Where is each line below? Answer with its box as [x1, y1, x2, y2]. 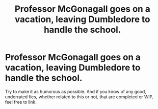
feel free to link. [5, 99, 37, 105]
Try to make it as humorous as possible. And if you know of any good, [5, 88, 146, 94]
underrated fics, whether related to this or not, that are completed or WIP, [5, 94, 154, 100]
